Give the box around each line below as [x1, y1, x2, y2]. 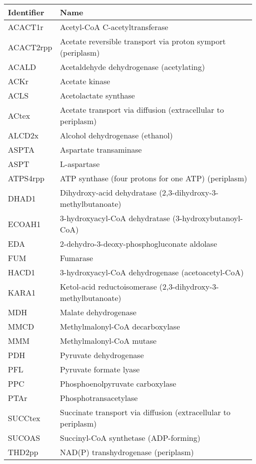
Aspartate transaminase [60, 144, 142, 155]
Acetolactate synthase [60, 90, 135, 101]
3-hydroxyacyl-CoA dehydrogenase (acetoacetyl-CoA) [60, 266, 244, 278]
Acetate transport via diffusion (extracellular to [60, 104, 224, 115]
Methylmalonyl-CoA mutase [60, 335, 157, 346]
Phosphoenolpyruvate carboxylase [60, 378, 176, 389]
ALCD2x [8, 130, 39, 141]
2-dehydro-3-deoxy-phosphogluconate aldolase [60, 238, 217, 249]
